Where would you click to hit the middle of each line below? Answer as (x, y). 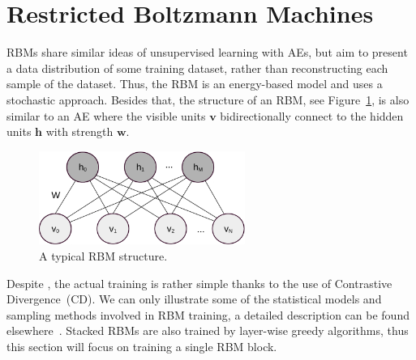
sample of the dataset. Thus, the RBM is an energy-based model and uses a (195, 84)
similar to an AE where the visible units (106, 115)
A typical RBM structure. (103, 256)
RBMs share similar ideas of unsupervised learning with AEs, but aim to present (207, 52)
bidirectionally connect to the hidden (312, 115)
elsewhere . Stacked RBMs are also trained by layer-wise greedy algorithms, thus (208, 330)
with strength (79, 131)
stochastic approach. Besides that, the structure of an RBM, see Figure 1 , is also (208, 99)
